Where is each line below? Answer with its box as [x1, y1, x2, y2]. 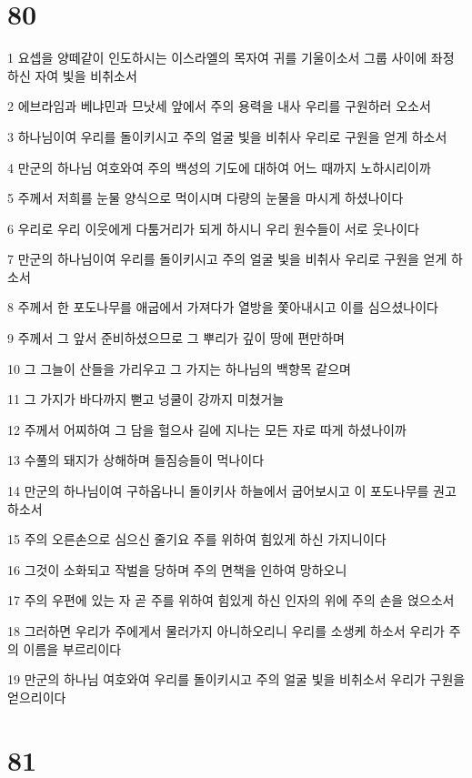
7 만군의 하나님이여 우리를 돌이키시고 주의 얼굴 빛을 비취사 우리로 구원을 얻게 [7, 249, 447, 268]
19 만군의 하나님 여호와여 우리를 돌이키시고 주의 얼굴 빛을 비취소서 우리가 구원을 [7, 670, 466, 689]
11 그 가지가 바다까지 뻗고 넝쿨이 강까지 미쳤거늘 [7, 389, 285, 409]
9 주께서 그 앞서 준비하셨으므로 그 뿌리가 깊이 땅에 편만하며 [7, 328, 345, 348]
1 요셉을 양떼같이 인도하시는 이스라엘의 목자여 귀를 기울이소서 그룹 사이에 [7, 48, 427, 67]
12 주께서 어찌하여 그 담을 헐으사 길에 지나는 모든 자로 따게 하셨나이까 [7, 419, 407, 439]
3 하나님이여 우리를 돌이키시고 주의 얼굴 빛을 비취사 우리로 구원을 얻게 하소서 [7, 126, 447, 146]
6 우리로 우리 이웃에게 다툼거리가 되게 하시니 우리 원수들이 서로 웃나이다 [7, 218, 419, 237]
